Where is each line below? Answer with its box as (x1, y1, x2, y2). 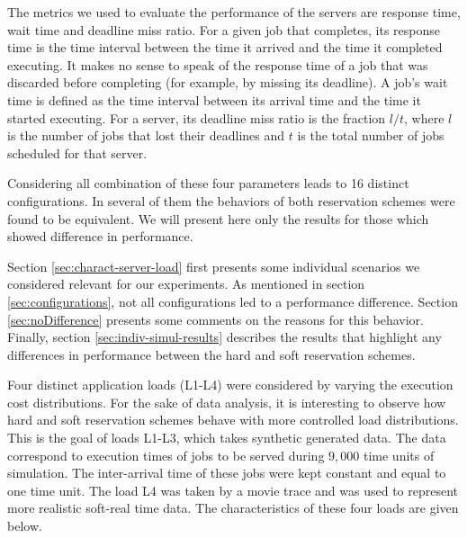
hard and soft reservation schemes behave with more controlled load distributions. (7, 410, 459, 429)
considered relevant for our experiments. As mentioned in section (7, 274, 365, 293)
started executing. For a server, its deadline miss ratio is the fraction (7, 108, 386, 127)
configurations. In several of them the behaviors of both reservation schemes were (7, 191, 455, 210)
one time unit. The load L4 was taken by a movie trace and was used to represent (7, 480, 459, 499)
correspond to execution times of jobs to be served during (7, 445, 325, 464)
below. (7, 516, 42, 535)
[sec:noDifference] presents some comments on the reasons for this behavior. (7, 309, 424, 328)
